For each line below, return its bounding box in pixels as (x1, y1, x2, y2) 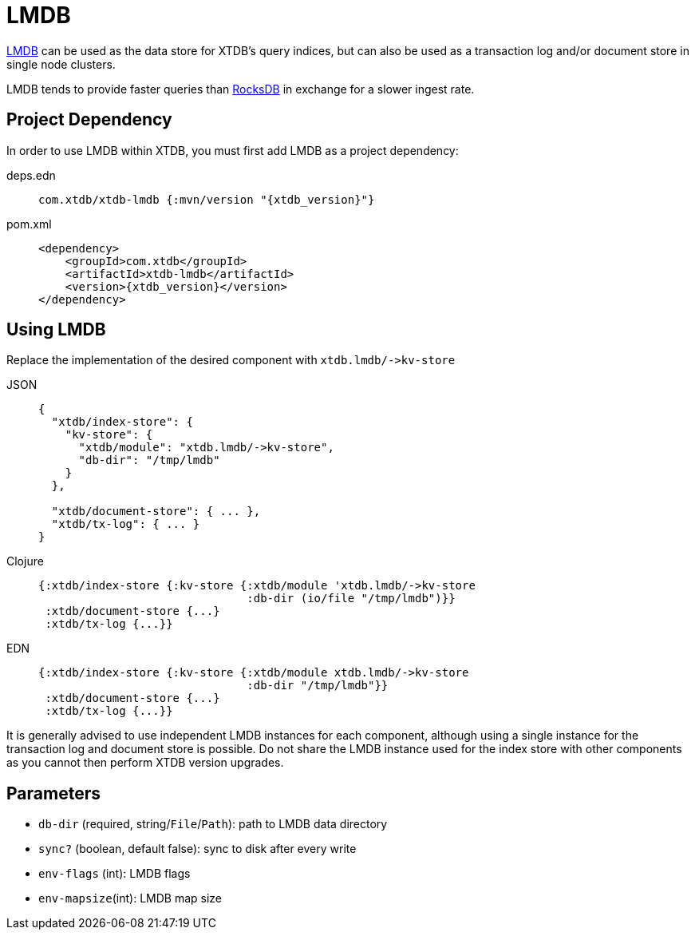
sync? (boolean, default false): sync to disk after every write (38, 842, 357, 856)
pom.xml (6, 216, 52, 231)
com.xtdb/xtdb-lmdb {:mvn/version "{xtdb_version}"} (38, 192, 375, 206)
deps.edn (6, 168, 56, 182)
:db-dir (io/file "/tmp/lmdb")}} (247, 592, 456, 605)
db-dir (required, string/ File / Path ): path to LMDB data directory (38, 817, 388, 831)
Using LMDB (6, 319, 106, 340)
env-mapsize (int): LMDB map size (38, 891, 223, 906)
